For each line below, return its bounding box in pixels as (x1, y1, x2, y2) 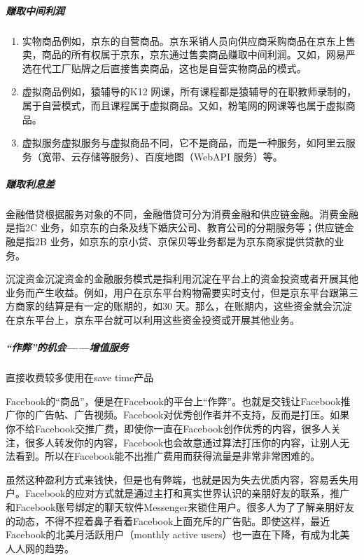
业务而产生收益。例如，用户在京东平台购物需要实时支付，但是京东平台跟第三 (6, 285, 358, 299)
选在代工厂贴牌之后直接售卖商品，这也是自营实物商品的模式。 (22, 60, 307, 75)
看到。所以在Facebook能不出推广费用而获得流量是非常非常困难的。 (15, 449, 321, 463)
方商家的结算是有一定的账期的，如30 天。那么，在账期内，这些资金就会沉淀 (6, 299, 352, 313)
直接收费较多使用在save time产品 (6, 370, 154, 385)
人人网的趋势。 (6, 540, 74, 555)
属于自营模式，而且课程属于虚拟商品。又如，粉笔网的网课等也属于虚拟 (22, 97, 346, 112)
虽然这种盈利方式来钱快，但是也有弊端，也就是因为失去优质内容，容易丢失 (6, 472, 349, 486)
